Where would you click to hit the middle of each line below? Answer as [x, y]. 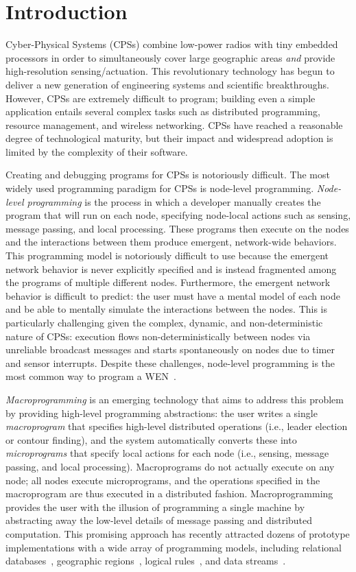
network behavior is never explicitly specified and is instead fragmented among [171, 269]
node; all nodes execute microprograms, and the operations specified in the [163, 480]
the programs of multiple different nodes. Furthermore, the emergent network [168, 282]
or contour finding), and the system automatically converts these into [151, 439]
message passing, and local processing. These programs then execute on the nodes [177, 228]
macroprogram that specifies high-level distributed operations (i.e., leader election [177, 426]
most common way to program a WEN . [91, 376]
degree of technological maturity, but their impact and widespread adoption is [169, 138]
